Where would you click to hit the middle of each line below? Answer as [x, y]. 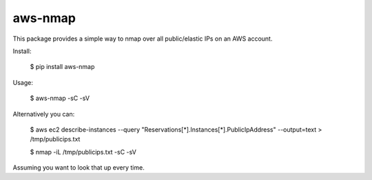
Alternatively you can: [44, 114]
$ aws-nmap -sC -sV [60, 98]
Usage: [23, 82]
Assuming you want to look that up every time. [79, 168]
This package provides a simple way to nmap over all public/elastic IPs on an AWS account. [143, 39]
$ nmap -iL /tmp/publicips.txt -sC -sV [83, 152]
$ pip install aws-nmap [62, 67]
